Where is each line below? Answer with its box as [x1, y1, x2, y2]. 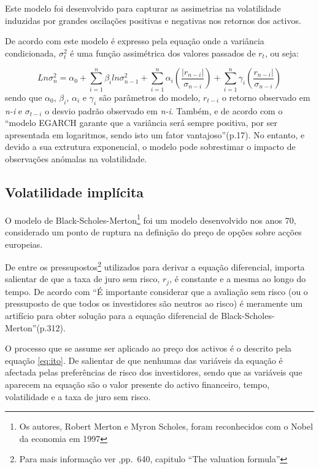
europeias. [5, 237, 43, 250]
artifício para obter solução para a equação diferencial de [5, 309, 218, 321]
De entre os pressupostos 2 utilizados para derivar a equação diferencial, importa [5, 259, 305, 273]
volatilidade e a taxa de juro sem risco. [5, 390, 151, 403]
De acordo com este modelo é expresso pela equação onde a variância [5, 34, 264, 47]
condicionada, [5, 46, 56, 59]
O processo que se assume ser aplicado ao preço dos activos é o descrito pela [5, 342, 292, 355]
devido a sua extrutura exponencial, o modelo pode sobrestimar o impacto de [5, 140, 296, 153]
